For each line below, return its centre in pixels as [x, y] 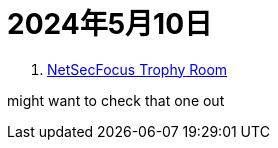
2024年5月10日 [110, 24]
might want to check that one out [116, 100]
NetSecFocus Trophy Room [137, 69]
